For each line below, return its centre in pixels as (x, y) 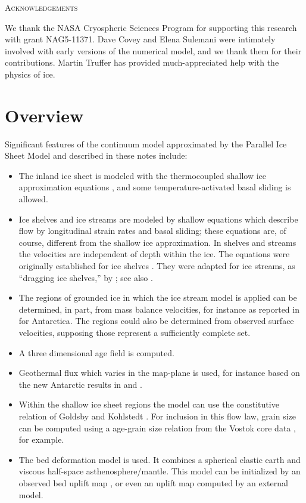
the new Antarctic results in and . (80, 384)
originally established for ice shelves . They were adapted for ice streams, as (157, 266)
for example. (41, 439)
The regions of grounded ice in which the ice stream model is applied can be (158, 297)
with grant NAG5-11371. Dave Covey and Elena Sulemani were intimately (140, 39)
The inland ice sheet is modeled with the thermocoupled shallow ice (142, 175)
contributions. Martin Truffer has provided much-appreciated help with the (142, 62)
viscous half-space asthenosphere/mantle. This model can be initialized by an (160, 471)
